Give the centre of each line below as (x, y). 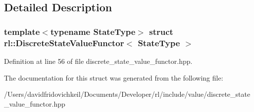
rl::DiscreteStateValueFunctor (64, 42)
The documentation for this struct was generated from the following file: (114, 77)
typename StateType (93, 31)
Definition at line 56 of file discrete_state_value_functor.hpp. (98, 61)
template (22, 31)
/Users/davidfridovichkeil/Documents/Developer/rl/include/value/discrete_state (127, 94)
